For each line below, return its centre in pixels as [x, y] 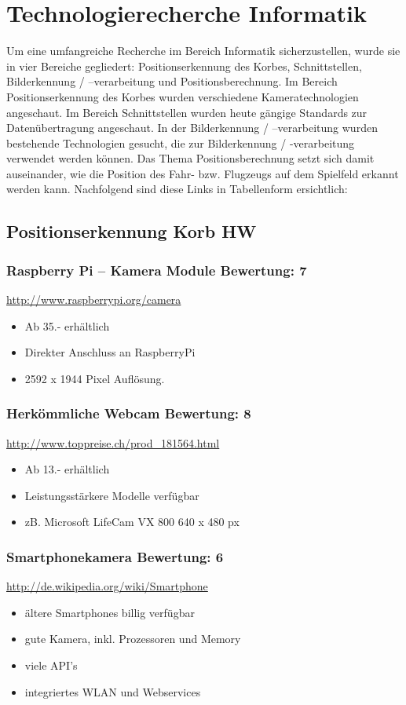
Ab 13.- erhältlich [67, 469]
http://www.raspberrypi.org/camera [94, 300]
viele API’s [51, 665]
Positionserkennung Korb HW [132, 231]
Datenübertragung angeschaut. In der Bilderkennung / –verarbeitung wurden [192, 128]
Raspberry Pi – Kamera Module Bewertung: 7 [157, 270]
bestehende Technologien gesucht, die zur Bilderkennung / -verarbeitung [181, 142]
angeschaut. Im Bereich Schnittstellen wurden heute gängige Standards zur [187, 112]
